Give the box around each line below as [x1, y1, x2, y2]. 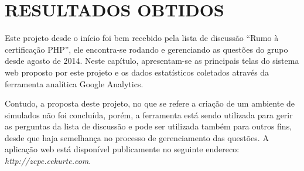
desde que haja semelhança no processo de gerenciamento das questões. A [5, 131, 269, 143]
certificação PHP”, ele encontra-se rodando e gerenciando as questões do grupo [5, 43, 288, 55]
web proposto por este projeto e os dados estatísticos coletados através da [5, 66, 269, 78]
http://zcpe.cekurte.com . [5, 155, 91, 167]
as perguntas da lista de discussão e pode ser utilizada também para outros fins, [5, 120, 292, 132]
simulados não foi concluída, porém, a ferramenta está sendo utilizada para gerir [5, 108, 293, 121]
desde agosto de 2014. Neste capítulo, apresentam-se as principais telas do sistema [5, 54, 299, 67]
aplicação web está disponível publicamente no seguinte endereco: [5, 143, 240, 155]
